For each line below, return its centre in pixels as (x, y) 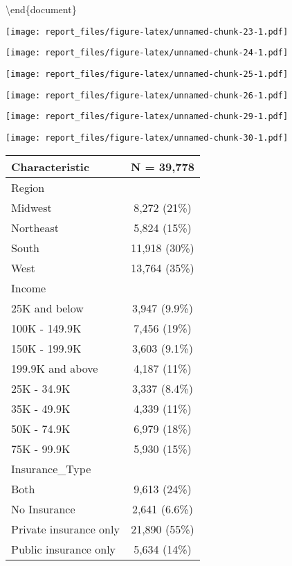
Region (28, 187)
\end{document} (41, 9)
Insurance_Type (51, 468)
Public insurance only (64, 549)
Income (29, 288)
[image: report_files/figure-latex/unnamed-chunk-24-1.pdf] (147, 53)
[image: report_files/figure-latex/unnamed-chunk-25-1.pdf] (147, 74)
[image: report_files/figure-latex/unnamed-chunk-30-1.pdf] (147, 138)
